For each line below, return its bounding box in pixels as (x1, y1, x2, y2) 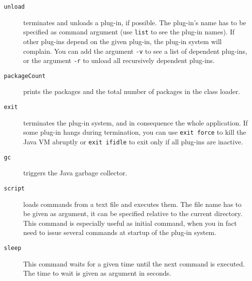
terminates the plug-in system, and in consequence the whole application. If (23, 117, 248, 127)
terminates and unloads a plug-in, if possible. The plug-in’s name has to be (23, 17, 246, 27)
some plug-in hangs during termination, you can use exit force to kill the (23, 127, 246, 137)
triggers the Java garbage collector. (23, 168, 127, 178)
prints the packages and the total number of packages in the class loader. (23, 86, 240, 96)
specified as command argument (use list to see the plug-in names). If (23, 27, 235, 37)
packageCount (4, 72, 46, 79)
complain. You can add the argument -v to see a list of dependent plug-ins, (23, 46, 247, 56)
